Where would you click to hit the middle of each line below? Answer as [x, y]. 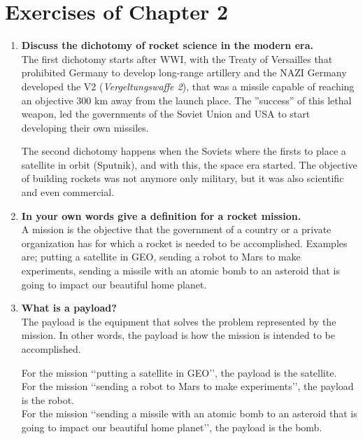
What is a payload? [69, 308]
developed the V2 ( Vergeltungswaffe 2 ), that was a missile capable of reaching [188, 86]
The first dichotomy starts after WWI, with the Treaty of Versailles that [177, 58]
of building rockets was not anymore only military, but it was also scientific [183, 178]
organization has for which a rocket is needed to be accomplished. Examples [184, 243]
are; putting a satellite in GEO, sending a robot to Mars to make [161, 257]
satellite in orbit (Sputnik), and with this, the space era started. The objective [189, 164]
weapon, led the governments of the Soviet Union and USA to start [166, 114]
